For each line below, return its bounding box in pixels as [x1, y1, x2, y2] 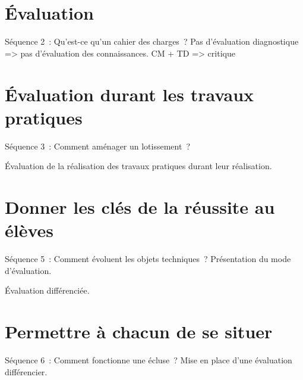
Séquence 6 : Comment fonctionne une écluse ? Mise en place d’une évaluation [5, 354, 292, 366]
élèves [5, 218, 54, 242]
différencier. [5, 365, 48, 378]
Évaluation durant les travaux [5, 82, 254, 106]
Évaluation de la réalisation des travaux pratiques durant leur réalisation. [5, 160, 272, 172]
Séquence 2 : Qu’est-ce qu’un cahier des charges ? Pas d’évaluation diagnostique [5, 35, 299, 48]
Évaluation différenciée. [5, 284, 90, 297]
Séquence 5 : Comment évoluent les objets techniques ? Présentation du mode [5, 253, 291, 265]
